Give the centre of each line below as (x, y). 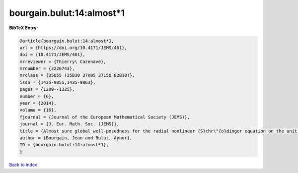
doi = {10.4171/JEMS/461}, (52, 55)
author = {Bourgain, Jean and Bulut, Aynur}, (76, 138)
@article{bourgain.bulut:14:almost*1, (67, 41)
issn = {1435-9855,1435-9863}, (58, 82)
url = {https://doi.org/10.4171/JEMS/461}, (74, 48)
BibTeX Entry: (24, 28)
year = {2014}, (38, 103)
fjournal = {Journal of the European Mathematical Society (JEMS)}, (105, 117)
